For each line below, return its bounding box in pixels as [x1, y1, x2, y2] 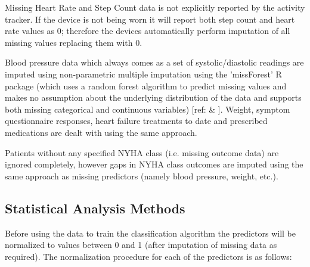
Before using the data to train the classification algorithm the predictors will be [5, 226, 296, 239]
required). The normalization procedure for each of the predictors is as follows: [5, 250, 292, 262]
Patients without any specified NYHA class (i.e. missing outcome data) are [5, 146, 279, 159]
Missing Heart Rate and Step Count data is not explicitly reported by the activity [5, 1, 305, 13]
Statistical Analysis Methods [5, 198, 185, 217]
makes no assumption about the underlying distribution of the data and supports [5, 91, 302, 104]
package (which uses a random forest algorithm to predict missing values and [5, 79, 287, 92]
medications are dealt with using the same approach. [5, 126, 197, 138]
